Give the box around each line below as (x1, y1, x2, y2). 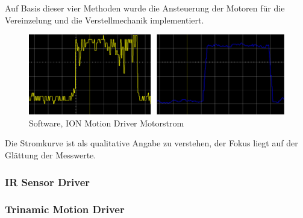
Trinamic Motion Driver (5, 202, 125, 217)
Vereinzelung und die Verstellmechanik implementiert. (5, 13, 204, 26)
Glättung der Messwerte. (5, 149, 96, 161)
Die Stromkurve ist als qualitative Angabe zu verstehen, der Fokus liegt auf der (5, 137, 298, 149)
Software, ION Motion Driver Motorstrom (29, 116, 184, 129)
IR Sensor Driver (5, 174, 90, 189)
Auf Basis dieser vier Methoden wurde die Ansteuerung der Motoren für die (5, 2, 285, 14)
